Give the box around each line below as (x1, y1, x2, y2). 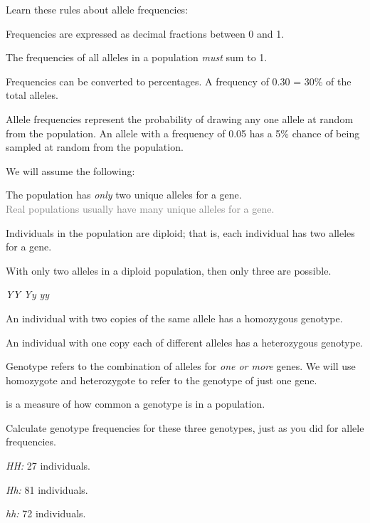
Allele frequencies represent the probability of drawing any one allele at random (6, 111, 354, 126)
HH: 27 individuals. (6, 458, 90, 473)
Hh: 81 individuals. (6, 482, 88, 497)
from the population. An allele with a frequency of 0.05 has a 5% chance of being (6, 125, 360, 140)
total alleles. (6, 88, 58, 102)
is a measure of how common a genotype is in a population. (6, 396, 265, 411)
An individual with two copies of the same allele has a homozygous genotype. (6, 310, 343, 325)
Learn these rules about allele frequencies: (6, 2, 189, 16)
